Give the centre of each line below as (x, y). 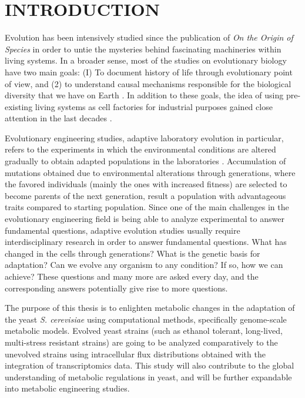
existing (19, 106)
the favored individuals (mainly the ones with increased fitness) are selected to (146, 184)
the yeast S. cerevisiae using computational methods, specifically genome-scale (146, 319)
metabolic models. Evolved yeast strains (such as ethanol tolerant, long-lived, (144, 331)
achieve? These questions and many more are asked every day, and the (132, 276)
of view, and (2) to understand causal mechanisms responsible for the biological (148, 83)
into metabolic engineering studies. (67, 388)
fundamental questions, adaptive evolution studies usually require (123, 230)
